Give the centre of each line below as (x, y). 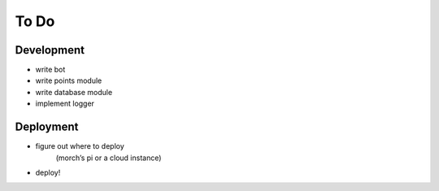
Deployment (47, 127)
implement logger (65, 104)
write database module (74, 92)
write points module (69, 80)
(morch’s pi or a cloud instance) (109, 158)
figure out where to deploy (80, 146)
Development (50, 50)
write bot (50, 70)
